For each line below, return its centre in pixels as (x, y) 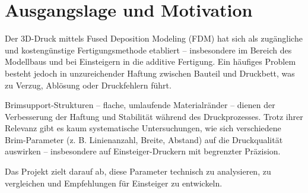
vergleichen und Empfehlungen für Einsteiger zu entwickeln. (114, 183)
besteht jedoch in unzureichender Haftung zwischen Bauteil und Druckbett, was (150, 73)
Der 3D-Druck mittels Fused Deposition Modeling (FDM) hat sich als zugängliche (154, 38)
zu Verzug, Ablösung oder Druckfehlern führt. (88, 85)
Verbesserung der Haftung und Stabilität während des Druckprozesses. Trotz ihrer (154, 116)
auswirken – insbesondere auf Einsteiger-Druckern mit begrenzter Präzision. (143, 151)
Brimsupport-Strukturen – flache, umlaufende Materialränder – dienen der (140, 105)
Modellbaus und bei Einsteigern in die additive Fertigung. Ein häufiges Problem (150, 61)
